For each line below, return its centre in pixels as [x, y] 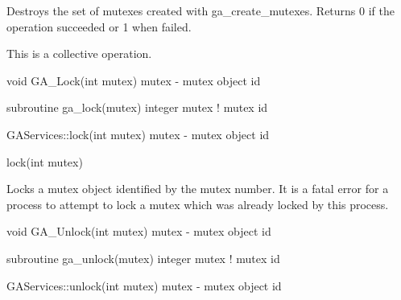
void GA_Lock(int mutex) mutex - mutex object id [134, 80]
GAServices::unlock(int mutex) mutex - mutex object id [144, 285]
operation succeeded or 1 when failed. [99, 26]
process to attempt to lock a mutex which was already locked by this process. [198, 204]
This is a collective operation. [79, 53]
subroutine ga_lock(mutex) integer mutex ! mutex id [137, 107]
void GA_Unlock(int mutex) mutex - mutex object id [139, 231]
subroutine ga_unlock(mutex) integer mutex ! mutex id [143, 258]
